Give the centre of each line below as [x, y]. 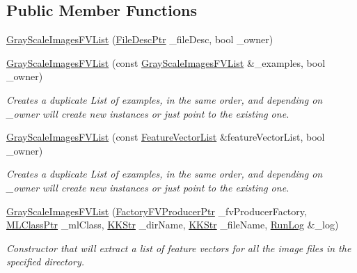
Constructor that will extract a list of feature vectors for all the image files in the [179, 248]
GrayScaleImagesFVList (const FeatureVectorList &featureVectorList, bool [166, 137]
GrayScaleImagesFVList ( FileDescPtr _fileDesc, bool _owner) [140, 39]
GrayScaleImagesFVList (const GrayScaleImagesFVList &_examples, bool [166, 62]
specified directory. [46, 262]
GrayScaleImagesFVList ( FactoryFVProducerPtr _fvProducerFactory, [157, 211]
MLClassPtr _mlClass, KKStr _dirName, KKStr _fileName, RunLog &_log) [173, 225]
